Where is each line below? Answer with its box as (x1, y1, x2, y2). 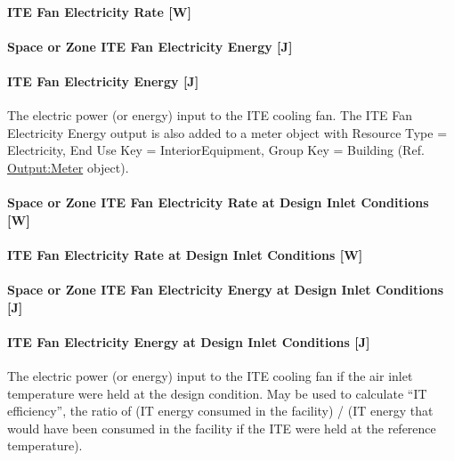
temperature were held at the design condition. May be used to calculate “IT (7, 384, 427, 402)
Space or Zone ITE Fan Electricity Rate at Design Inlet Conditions (7, 193, 429, 212)
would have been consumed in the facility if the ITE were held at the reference (7, 418, 436, 437)
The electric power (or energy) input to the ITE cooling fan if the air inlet (7, 367, 413, 385)
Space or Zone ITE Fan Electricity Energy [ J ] (7, 36, 293, 55)
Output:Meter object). (7, 158, 129, 176)
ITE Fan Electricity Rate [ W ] (7, 2, 191, 20)
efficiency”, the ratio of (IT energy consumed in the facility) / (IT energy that (7, 401, 434, 420)
